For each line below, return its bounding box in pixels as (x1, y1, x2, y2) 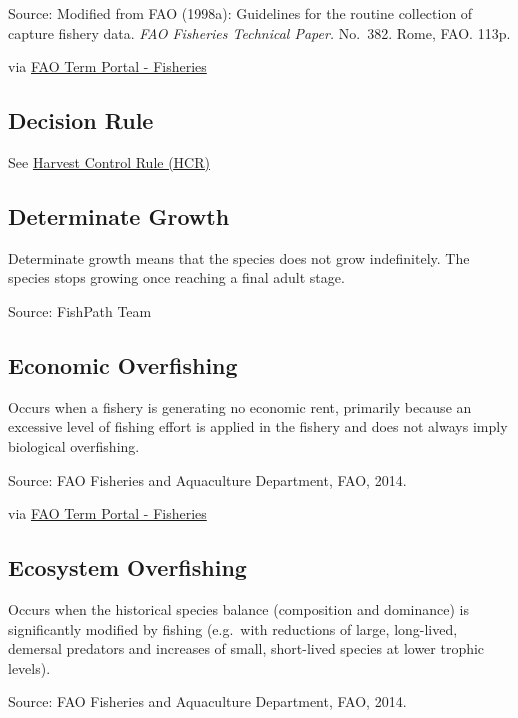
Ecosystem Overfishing (8, 552, 247, 583)
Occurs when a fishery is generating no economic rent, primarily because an (8, 396, 472, 417)
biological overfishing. (8, 435, 140, 456)
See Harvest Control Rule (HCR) (8, 151, 210, 172)
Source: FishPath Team (8, 300, 152, 321)
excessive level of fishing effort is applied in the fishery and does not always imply (8, 416, 508, 437)
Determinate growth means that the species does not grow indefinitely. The (8, 247, 470, 268)
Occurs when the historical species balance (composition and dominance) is (8, 598, 469, 619)
